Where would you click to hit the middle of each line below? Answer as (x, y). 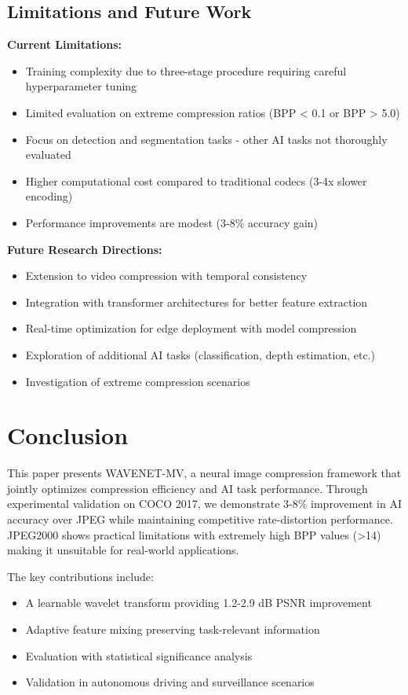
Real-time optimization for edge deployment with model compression (191, 328)
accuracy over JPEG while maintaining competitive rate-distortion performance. (200, 519)
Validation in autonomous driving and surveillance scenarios (170, 682)
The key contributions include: (80, 576)
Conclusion (68, 435)
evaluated (48, 154)
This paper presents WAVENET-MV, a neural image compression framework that (204, 473)
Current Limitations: (65, 44)
